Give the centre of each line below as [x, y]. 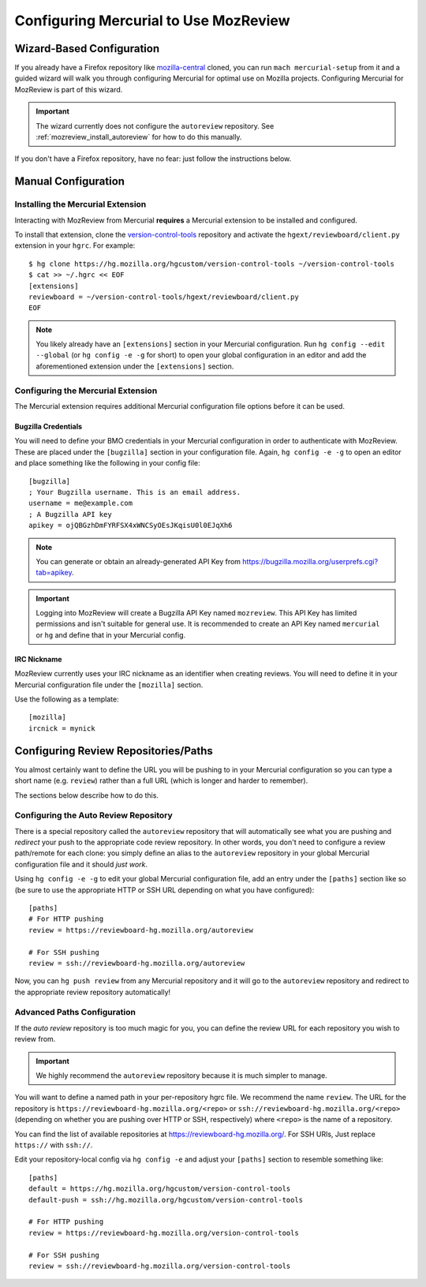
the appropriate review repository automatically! [93, 992]
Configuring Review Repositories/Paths [114, 751]
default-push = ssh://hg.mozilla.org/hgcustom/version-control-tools [166, 1200]
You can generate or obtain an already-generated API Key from [138, 561]
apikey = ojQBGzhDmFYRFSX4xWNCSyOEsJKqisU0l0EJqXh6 [131, 526]
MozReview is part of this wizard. [69, 89]
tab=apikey [54, 573]
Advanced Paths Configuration [75, 1012]
